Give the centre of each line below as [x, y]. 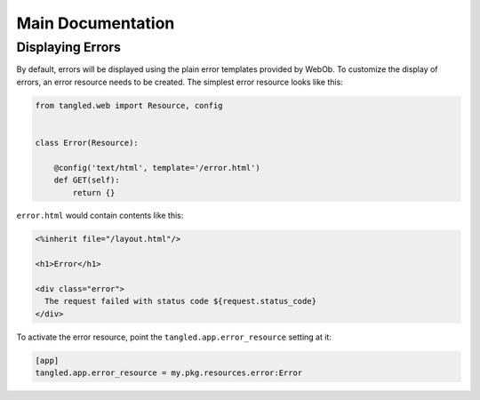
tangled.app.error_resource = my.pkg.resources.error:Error [169, 373]
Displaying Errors [69, 47]
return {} [94, 192]
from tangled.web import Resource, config [129, 105]
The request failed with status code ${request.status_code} [181, 301]
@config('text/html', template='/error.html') [157, 168]
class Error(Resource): [87, 143]
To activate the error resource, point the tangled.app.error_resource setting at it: [174, 337]
